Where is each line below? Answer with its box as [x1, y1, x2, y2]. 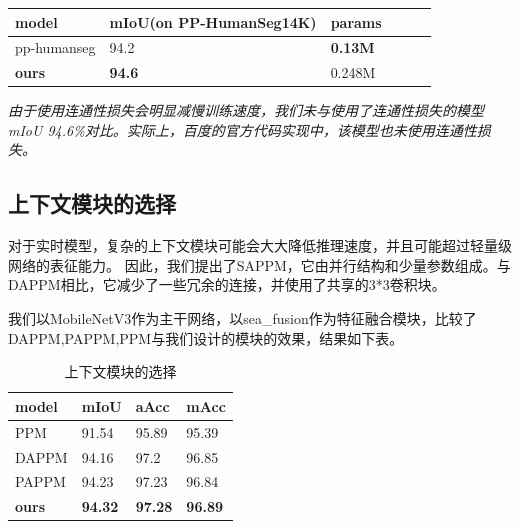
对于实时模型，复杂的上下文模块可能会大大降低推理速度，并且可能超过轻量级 [8, 235, 512, 256]
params [330, 11, 382, 32]
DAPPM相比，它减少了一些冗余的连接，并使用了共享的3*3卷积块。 [8, 274, 446, 295]
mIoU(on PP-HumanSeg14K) [109, 11, 317, 32]
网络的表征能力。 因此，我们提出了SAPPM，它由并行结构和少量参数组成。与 [8, 254, 511, 275]
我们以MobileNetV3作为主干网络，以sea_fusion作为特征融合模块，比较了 [8, 308, 477, 329]
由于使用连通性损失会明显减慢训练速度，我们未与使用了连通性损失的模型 [8, 100, 484, 121]
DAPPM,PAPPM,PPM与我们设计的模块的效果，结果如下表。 [8, 327, 404, 348]
